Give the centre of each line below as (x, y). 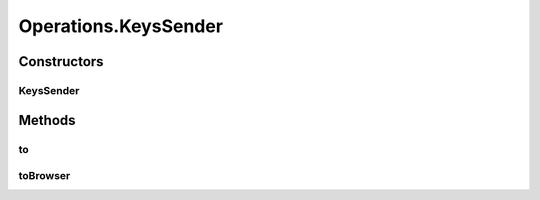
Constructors (61, 61)
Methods (47, 120)
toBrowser (44, 176)
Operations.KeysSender (121, 26)
